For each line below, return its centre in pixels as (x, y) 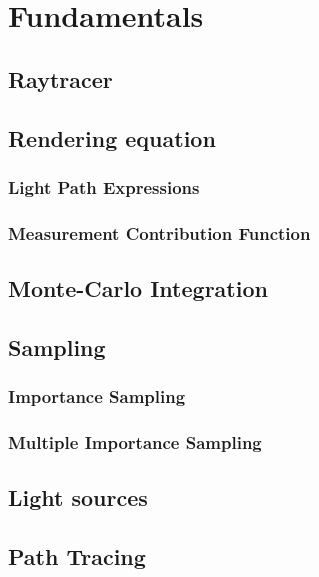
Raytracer (60, 78)
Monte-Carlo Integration (138, 288)
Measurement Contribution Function (159, 232)
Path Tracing (77, 556)
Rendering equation (112, 137)
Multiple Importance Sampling (135, 441)
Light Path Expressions (104, 186)
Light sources (78, 497)
